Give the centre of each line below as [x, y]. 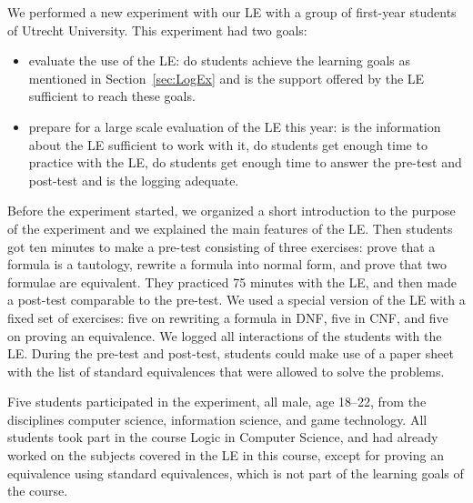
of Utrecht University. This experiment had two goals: [157, 30]
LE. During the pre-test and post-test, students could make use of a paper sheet [231, 353]
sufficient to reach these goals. [112, 96]
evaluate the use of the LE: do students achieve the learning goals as [220, 60]
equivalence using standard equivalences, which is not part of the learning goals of [236, 473]
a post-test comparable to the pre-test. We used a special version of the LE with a [236, 300]
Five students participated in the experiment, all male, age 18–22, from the [217, 402]
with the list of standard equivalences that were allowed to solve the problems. [226, 371]
